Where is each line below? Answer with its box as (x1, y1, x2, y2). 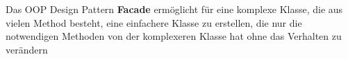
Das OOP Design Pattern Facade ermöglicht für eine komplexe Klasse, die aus (6, 2, 343, 16)
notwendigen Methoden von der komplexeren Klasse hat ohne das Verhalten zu (6, 29, 342, 43)
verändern (6, 42, 48, 56)
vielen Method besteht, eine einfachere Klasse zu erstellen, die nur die (6, 15, 302, 29)
